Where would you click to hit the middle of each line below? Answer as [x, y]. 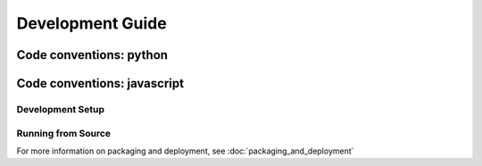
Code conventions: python [92, 55]
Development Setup [60, 109]
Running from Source [64, 133]
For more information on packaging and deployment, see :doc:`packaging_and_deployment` [185, 151]
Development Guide [91, 23]
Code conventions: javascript [100, 83]
